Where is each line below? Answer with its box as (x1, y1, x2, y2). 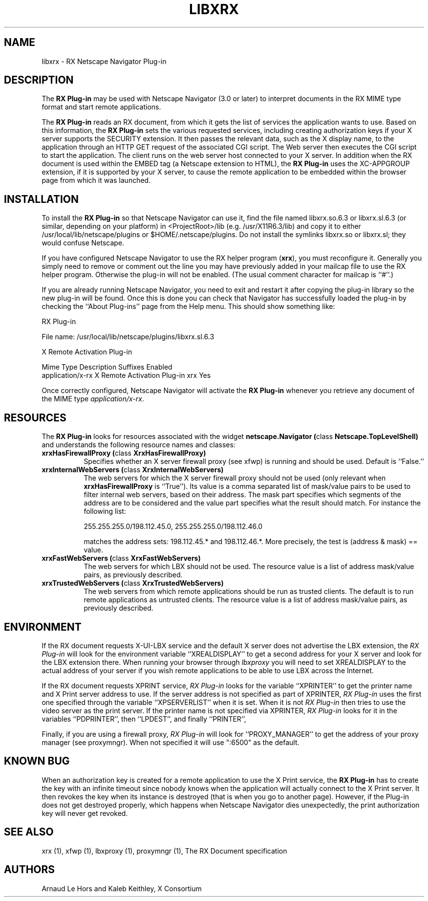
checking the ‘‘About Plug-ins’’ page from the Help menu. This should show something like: (42, 302, 335, 311)
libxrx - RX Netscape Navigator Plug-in (42, 57, 167, 66)
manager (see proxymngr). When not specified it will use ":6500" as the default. (42, 738, 300, 747)
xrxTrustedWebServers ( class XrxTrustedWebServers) (42, 579, 224, 588)
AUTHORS (4, 863, 55, 876)
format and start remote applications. (42, 103, 161, 111)
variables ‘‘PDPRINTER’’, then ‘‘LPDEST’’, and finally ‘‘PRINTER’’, (42, 714, 246, 723)
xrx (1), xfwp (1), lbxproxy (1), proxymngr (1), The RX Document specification (42, 846, 287, 855)
